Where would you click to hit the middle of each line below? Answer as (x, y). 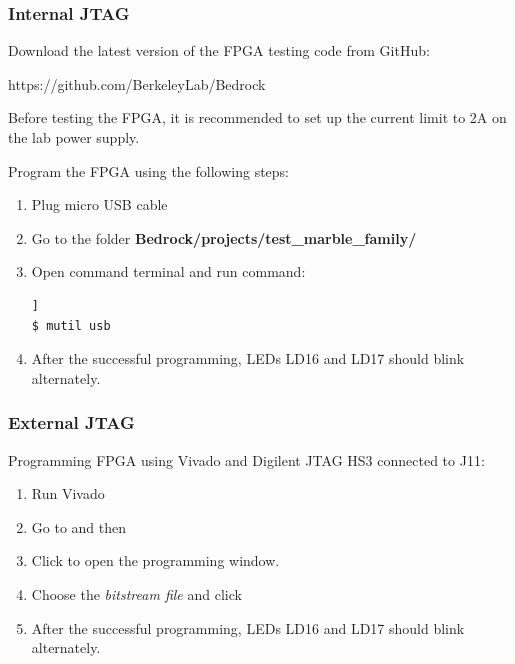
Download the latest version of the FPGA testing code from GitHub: (219, 50)
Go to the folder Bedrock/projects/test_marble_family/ (224, 237)
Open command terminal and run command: (168, 271)
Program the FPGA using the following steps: (149, 170)
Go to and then (79, 526)
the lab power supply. (74, 137)
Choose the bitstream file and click (136, 593)
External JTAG (71, 422)
